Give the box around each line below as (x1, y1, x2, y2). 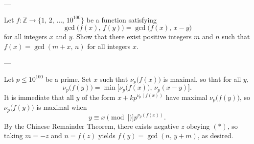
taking (4, 130, 23, 141)
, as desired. (197, 130, 233, 141)
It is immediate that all (4, 92, 74, 102)
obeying (186, 120, 210, 131)
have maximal (165, 92, 208, 102)
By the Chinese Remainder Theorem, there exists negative (4, 120, 179, 131)
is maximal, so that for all (163, 73, 241, 84)
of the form (81, 92, 115, 102)
